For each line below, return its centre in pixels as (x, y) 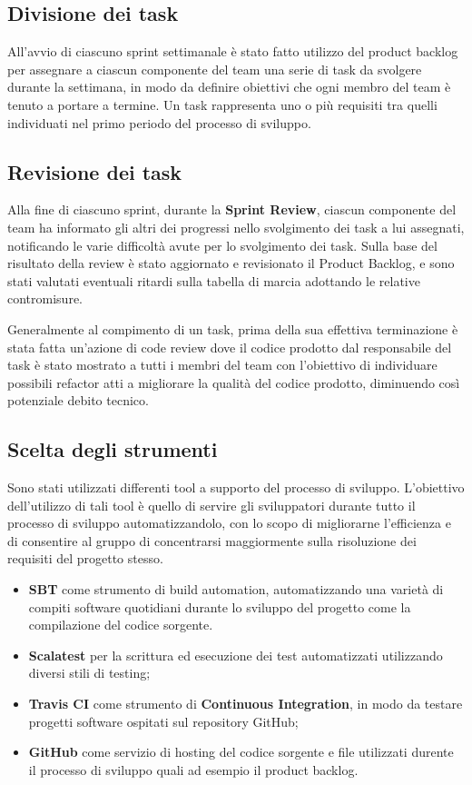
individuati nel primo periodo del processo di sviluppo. (159, 122)
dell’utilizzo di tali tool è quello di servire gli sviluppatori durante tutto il (211, 505)
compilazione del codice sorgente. (121, 625)
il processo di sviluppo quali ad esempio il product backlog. (193, 769)
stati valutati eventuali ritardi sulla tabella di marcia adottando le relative (214, 280)
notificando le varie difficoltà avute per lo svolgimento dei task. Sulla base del (222, 245)
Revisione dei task (95, 171)
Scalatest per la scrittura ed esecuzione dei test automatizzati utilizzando (236, 655)
